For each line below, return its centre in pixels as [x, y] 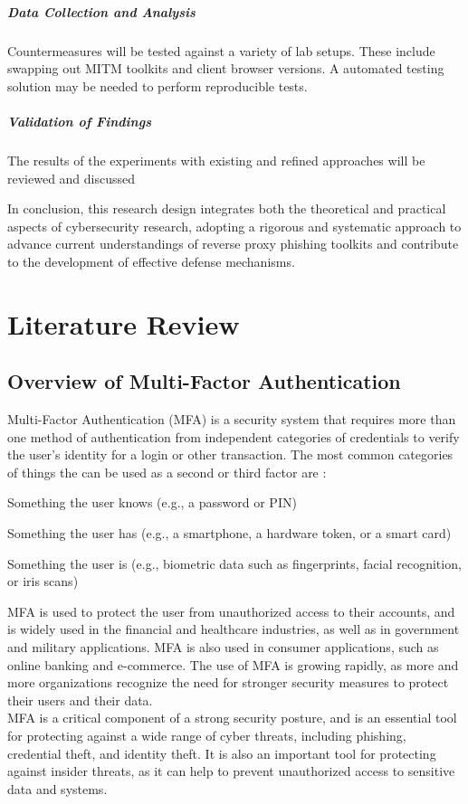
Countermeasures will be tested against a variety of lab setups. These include [221, 50]
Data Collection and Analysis [101, 11]
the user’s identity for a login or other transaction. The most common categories [230, 454]
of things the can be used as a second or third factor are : [167, 472]
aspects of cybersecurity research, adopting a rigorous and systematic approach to [234, 226]
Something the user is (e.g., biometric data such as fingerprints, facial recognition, [234, 563]
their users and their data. [80, 700]
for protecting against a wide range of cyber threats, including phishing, [207, 735]
